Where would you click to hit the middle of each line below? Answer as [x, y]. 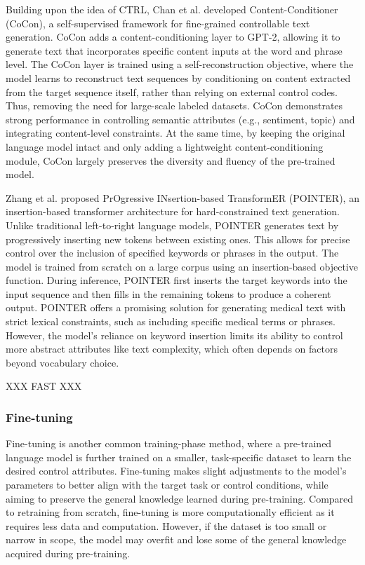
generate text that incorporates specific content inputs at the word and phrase [174, 50]
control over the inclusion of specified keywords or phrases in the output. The [172, 253]
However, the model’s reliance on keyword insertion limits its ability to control [174, 335]
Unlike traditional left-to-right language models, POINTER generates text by [172, 225]
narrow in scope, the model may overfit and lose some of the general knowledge [176, 539]
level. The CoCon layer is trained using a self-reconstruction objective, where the [180, 64]
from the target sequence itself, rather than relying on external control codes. [172, 91]
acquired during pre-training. [68, 553]
